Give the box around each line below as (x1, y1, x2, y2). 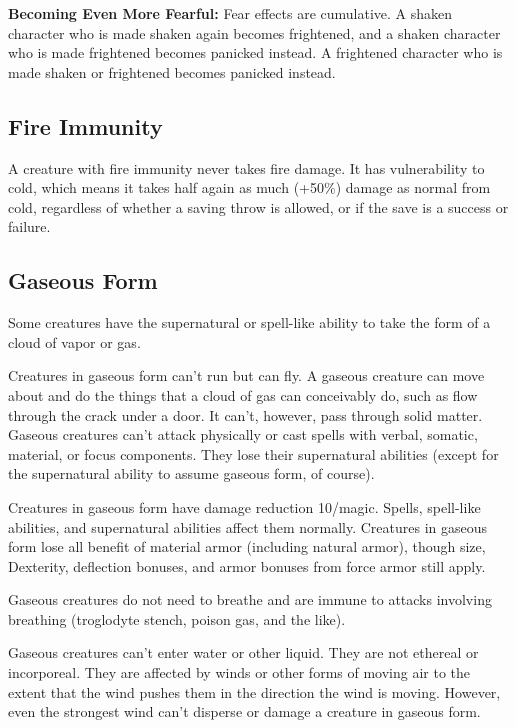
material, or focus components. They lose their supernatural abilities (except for (8, 443, 499, 464)
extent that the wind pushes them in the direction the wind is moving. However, (8, 681, 501, 702)
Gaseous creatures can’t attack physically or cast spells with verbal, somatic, (8, 424, 478, 445)
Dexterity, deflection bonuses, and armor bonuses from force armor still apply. (8, 555, 486, 576)
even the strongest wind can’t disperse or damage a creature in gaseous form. (8, 701, 481, 722)
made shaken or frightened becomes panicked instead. (8, 61, 336, 82)
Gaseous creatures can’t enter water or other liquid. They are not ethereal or (8, 642, 479, 663)
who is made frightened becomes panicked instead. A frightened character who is (8, 42, 503, 63)
